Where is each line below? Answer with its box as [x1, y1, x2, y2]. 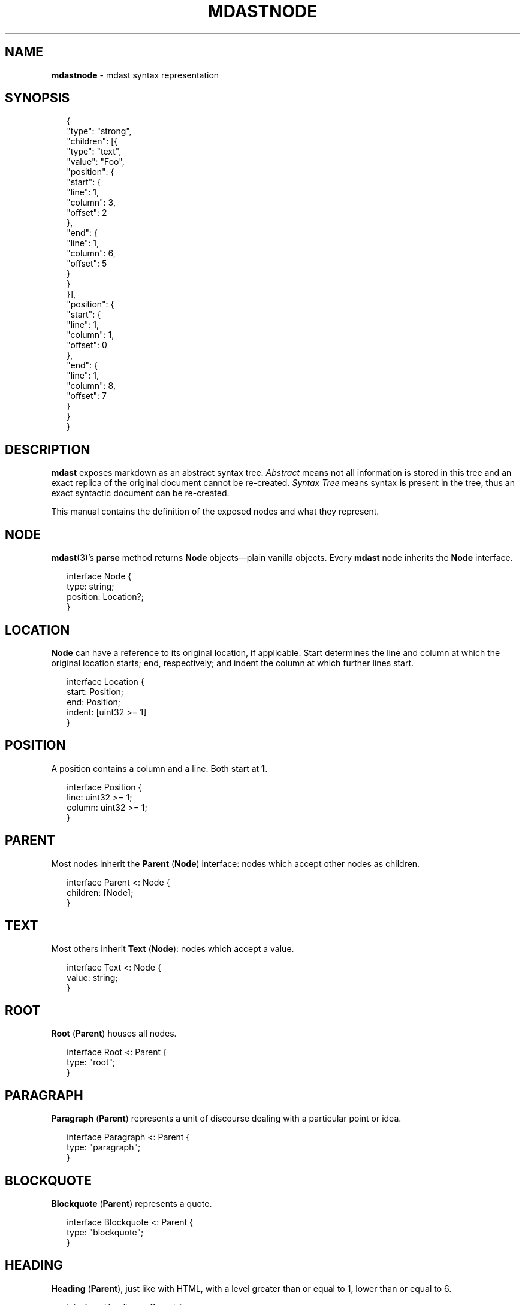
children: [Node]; [67, 887, 134, 898]
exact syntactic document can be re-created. [51, 488, 230, 499]
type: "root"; [67, 1057, 116, 1068]
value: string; [67, 972, 118, 983]
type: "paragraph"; [67, 1142, 141, 1153]
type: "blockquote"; [67, 1227, 144, 1238]
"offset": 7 [67, 391, 107, 401]
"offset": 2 [67, 207, 107, 218]
